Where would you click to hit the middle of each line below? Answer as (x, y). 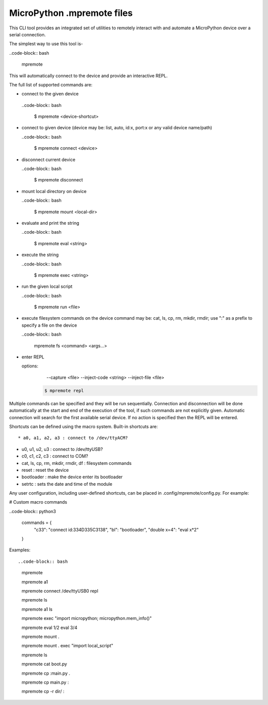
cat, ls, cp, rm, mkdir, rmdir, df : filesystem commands (76, 463)
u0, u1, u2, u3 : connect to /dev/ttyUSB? (62, 449)
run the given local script (47, 286)
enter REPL (33, 357)
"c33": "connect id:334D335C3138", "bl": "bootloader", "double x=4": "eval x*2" (116, 529)
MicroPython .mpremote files (71, 13)
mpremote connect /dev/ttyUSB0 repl (60, 591)
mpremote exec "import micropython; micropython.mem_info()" (87, 618)
